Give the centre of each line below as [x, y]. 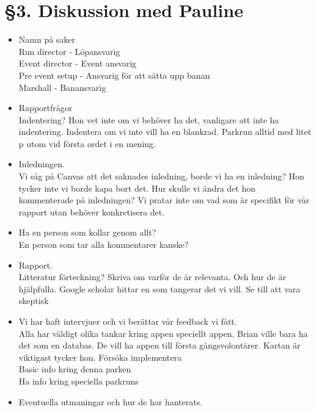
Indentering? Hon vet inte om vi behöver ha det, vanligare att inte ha [149, 119]
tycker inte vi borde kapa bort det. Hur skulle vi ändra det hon [137, 188]
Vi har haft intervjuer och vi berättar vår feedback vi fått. [128, 321]
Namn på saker [47, 39]
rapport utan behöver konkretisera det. [92, 211]
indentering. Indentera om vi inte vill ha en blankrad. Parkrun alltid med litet [165, 132]
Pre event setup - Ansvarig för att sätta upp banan [114, 75]
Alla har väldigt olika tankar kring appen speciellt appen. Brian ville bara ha [163, 333]
